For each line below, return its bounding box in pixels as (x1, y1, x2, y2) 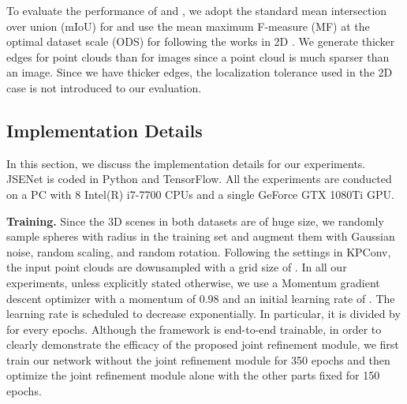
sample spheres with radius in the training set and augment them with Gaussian (6, 228, 395, 245)
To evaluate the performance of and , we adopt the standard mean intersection (6, 2, 387, 18)
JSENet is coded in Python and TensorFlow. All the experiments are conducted (6, 170, 392, 187)
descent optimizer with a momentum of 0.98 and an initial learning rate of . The (6, 290, 395, 306)
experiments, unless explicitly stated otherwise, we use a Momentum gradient (6, 274, 380, 290)
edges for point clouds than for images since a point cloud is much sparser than (6, 48, 390, 65)
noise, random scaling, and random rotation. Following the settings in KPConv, (6, 243, 391, 260)
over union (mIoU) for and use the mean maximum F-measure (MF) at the (6, 17, 370, 34)
